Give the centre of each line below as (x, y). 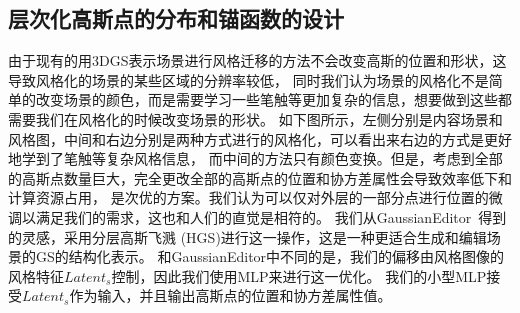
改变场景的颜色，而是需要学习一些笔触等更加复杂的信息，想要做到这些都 (273, 99)
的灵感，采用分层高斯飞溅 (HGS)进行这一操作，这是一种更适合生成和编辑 (247, 236)
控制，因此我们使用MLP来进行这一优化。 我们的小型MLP (299, 275)
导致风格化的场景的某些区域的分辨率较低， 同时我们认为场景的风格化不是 (248, 79)
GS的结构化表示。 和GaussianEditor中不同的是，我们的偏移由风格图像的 (270, 256)
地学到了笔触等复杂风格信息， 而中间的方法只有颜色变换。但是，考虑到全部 (255, 158)
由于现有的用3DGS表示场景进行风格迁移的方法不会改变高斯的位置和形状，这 (257, 60)
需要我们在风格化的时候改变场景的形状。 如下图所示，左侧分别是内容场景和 (255, 118)
